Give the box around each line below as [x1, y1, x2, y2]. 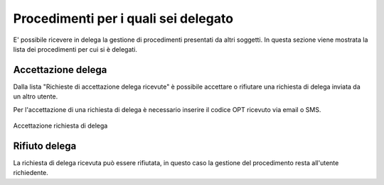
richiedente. [13, 169, 49, 177]
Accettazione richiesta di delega [13, 121, 108, 130]
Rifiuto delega [13, 140, 77, 152]
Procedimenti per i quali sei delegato [13, 11, 234, 26]
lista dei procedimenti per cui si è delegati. [13, 45, 138, 53]
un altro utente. [13, 92, 58, 101]
